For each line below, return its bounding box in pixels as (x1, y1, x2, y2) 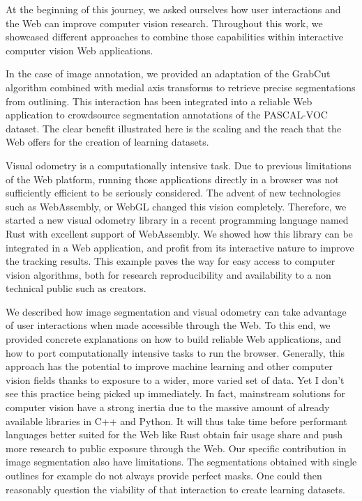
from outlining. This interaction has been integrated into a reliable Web (6, 93, 312, 108)
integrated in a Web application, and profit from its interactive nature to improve (6, 240, 354, 254)
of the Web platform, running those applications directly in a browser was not (6, 171, 339, 186)
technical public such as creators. (6, 281, 146, 295)
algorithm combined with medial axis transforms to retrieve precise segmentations (6, 79, 356, 94)
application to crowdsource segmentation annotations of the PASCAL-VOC (6, 107, 328, 122)
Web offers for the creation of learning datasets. (6, 134, 209, 149)
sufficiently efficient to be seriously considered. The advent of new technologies (6, 185, 341, 200)
